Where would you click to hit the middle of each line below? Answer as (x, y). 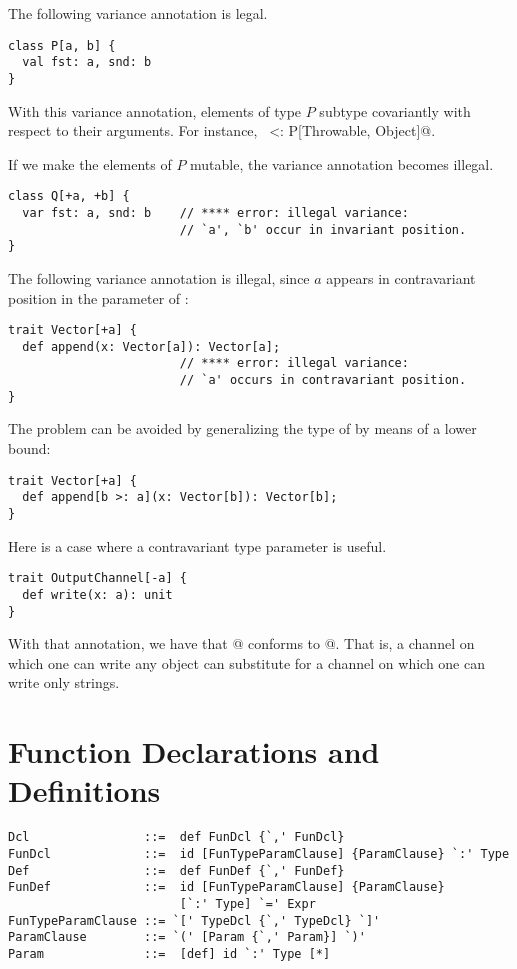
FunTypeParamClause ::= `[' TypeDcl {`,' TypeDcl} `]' (194, 920)
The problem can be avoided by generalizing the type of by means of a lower (242, 428)
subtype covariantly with (395, 110)
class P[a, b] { (62, 45)
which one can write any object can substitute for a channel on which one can (246, 662)
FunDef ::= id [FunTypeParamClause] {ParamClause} (226, 887)
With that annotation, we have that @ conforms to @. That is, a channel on (241, 643)
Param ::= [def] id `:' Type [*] (169, 953)
